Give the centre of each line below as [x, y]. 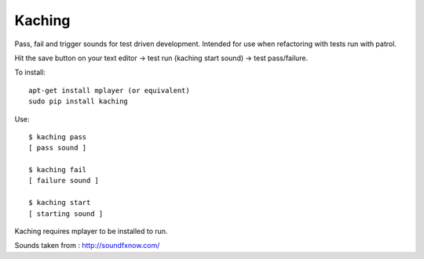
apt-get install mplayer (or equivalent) [109, 90]
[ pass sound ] [58, 148]
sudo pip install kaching [79, 101]
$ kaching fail [58, 170]
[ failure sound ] [64, 181]
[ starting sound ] [66, 214]
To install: [30, 72]
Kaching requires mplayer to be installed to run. [91, 232]
